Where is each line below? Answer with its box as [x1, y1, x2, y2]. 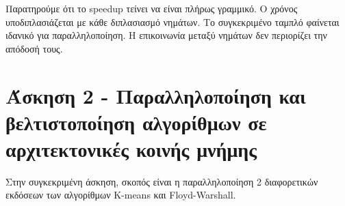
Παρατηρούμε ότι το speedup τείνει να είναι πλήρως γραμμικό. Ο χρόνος [5, 1, 298, 15]
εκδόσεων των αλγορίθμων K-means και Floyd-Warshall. [5, 188, 236, 202]
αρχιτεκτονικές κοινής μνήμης [5, 134, 257, 162]
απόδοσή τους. [5, 41, 63, 55]
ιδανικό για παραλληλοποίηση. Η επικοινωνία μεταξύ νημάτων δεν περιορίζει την [5, 28, 327, 42]
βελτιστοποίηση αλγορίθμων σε [5, 108, 267, 136]
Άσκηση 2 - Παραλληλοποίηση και [5, 81, 306, 109]
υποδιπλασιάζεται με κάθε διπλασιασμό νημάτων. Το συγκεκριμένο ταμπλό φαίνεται [5, 14, 340, 29]
